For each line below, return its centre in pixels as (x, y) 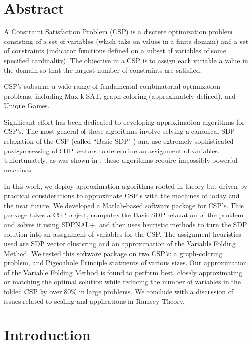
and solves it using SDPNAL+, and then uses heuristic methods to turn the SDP (126, 224)
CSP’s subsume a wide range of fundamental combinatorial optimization (112, 86)
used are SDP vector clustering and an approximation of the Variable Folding (120, 243)
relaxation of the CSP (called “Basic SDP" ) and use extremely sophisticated (119, 141)
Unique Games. (27, 105)
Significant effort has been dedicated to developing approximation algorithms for (124, 121)
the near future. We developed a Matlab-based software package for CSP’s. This (124, 205)
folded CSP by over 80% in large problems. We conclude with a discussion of (119, 291)
